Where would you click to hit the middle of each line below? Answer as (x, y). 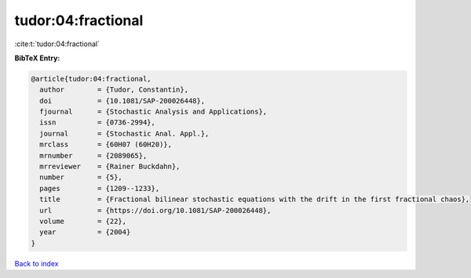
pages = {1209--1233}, (100, 188)
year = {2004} (85, 232)
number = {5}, (81, 177)
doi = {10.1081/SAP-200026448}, (122, 101)
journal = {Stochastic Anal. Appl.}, (124, 134)
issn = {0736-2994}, (98, 123)
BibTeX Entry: (37, 58)
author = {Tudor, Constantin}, (114, 90)
